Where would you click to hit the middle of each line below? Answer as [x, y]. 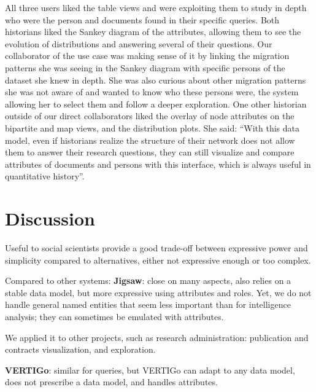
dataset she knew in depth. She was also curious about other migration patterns [156, 80]
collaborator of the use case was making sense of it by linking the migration [147, 56]
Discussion [50, 218]
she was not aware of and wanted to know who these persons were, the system [152, 92]
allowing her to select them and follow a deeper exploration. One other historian [156, 104]
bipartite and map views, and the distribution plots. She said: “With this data [152, 127]
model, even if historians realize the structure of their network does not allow [150, 140]
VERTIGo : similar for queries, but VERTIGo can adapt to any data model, [150, 370]
